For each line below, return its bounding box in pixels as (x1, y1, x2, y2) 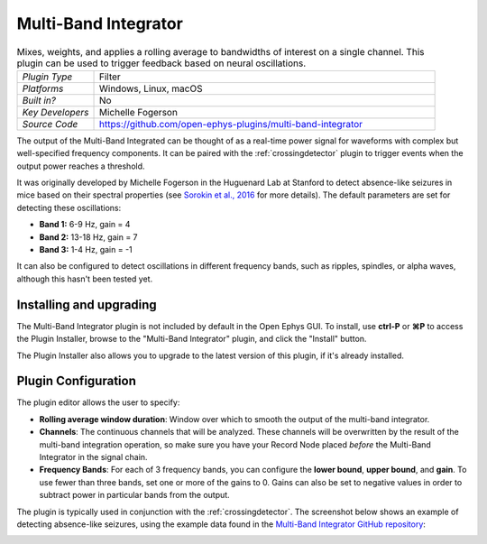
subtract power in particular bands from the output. (39, 490, 230, 501)
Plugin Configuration (16, 373, 137, 389)
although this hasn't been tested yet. (16, 273, 153, 284)
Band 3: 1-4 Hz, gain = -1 (39, 244, 133, 255)
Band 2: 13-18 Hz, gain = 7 (39, 231, 139, 243)
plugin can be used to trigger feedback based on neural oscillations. (16, 57, 307, 69)
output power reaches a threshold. (16, 161, 145, 171)
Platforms (22, 82, 64, 95)
